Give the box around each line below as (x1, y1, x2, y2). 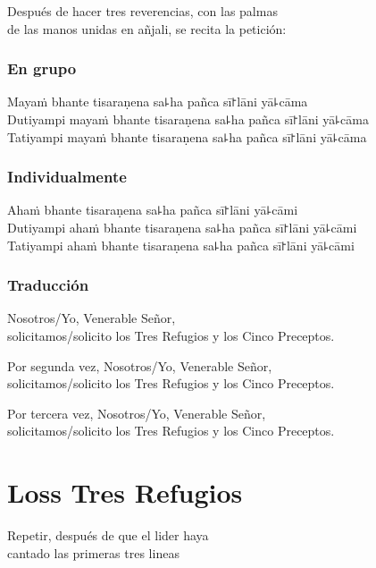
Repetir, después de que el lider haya (7, 526, 209, 545)
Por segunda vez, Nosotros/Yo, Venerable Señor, (7, 356, 272, 375)
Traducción (7, 274, 89, 296)
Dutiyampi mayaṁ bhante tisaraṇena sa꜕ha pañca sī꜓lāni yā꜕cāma (7, 110, 369, 128)
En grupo (7, 57, 77, 80)
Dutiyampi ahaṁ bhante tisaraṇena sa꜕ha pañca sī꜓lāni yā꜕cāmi (7, 218, 357, 236)
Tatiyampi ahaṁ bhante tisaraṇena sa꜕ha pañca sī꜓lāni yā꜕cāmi (7, 235, 355, 254)
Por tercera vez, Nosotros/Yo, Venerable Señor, (7, 403, 266, 422)
